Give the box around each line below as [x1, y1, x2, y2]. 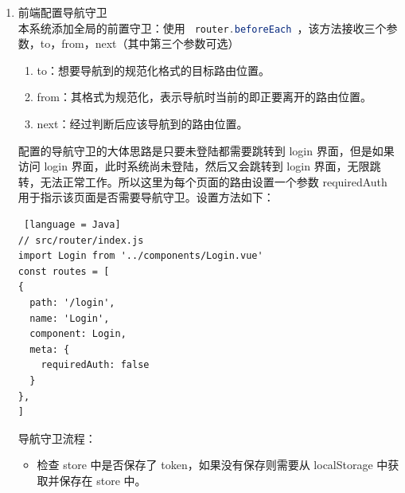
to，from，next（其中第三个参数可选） [40, 35, 239, 52]
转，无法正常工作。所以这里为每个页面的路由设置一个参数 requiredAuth [18, 173, 387, 190]
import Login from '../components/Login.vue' [18, 250, 263, 262]
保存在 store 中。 [59, 471, 146, 488]
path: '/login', [29, 296, 115, 308]
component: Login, [29, 328, 127, 340]
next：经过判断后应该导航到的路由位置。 [37, 115, 248, 132]
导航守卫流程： [18, 429, 96, 446]
